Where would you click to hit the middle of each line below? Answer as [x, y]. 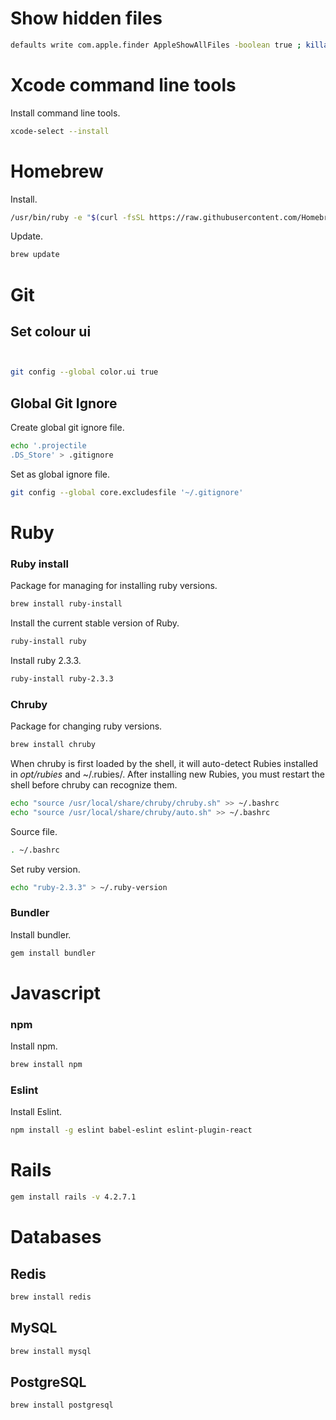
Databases [56, 1237]
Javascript [56, 993]
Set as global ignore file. [60, 474]
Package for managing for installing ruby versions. [114, 586]
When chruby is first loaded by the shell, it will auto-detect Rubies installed [164, 763]
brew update [35, 255]
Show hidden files [86, 18]
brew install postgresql [62, 1405]
